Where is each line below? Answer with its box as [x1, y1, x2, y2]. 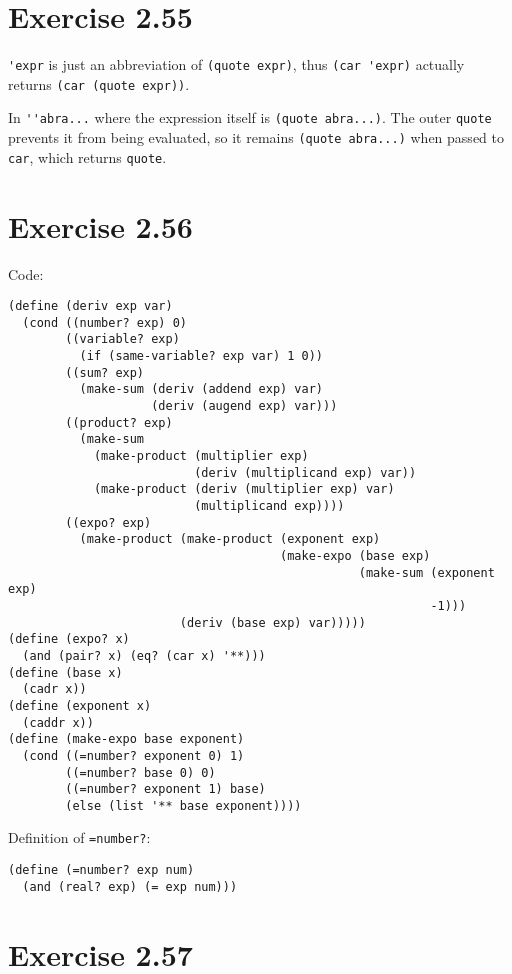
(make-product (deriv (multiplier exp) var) [93, 482, 395, 497]
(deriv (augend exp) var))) [151, 399, 338, 414]
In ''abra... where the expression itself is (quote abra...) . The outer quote [8, 107, 492, 128]
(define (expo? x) [8, 632, 130, 647]
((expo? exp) [65, 515, 152, 530]
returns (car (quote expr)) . [8, 73, 190, 94]
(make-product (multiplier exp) [93, 449, 309, 464]
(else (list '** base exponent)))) [65, 798, 302, 813]
